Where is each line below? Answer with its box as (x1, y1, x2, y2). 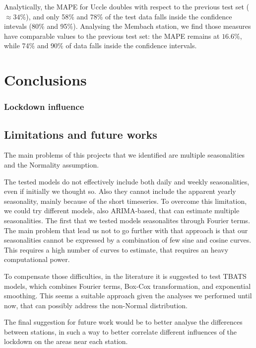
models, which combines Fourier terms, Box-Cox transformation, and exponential (4, 280, 251, 291)
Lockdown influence (4, 100, 84, 113)
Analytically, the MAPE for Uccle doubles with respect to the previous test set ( (4, 1, 249, 11)
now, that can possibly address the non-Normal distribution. (4, 300, 188, 310)
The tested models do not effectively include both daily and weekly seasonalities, (4, 176, 250, 186)
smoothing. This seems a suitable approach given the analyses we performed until (4, 290, 252, 301)
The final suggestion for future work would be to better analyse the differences (4, 317, 243, 327)
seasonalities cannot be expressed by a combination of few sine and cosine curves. (4, 235, 252, 245)
